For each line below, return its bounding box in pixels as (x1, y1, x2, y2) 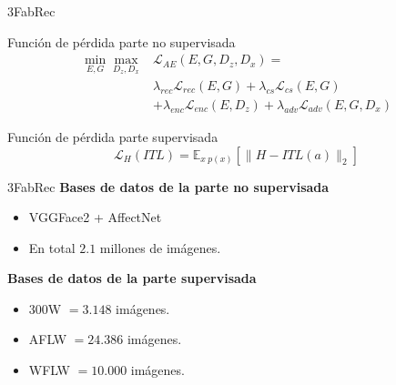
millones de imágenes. (99, 238, 221, 257)
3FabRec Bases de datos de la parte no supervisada (7, 177, 330, 196)
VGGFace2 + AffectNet (28, 208, 162, 227)
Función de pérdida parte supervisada (7, 127, 218, 146)
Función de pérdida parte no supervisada (7, 32, 236, 51)
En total (28, 238, 76, 257)
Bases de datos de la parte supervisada (7, 268, 257, 288)
